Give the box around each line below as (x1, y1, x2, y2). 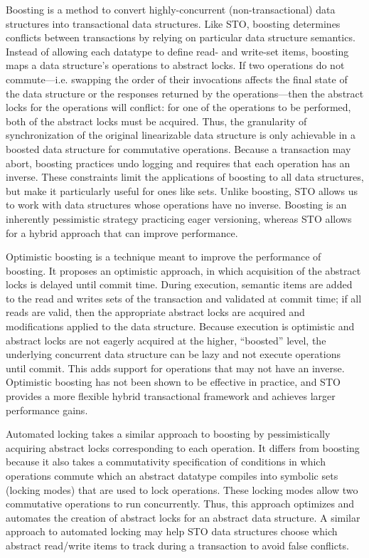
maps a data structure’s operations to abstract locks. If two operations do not (6, 58, 345, 73)
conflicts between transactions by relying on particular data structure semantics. (6, 30, 355, 45)
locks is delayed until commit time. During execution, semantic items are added (6, 277, 353, 292)
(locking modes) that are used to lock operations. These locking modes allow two (6, 482, 358, 497)
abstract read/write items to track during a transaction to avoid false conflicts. (6, 537, 349, 552)
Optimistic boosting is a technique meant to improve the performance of (6, 249, 321, 264)
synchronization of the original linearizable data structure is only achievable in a (6, 127, 356, 142)
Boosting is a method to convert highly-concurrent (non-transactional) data (6, 2, 336, 16)
